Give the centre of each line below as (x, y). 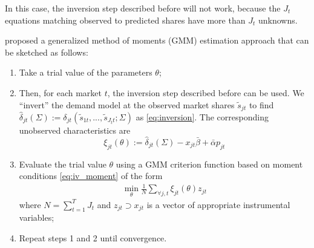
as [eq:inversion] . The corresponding (202, 117)
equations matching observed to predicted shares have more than (125, 20)
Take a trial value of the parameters (86, 72)
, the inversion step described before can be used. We (206, 92)
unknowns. (278, 20)
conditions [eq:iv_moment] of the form (91, 176)
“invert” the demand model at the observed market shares (127, 104)
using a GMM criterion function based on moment (209, 164)
